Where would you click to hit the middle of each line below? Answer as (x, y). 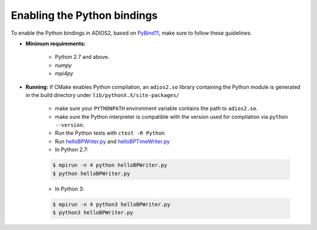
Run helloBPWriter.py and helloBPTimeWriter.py (112, 141)
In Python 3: (70, 189)
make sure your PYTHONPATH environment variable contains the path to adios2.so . (156, 108)
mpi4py (64, 74)
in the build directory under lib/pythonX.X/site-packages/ (102, 95)
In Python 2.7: (72, 149)
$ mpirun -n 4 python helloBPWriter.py (110, 165)
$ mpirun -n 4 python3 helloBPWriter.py (111, 204)
